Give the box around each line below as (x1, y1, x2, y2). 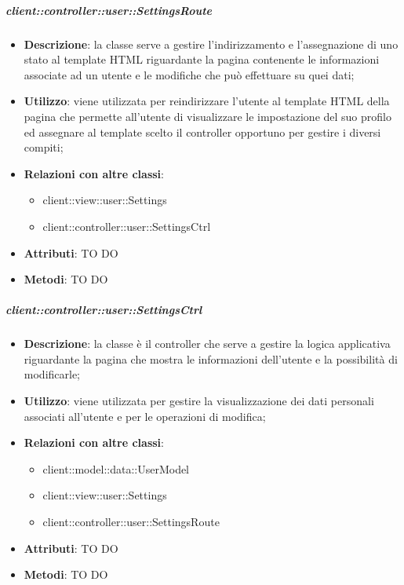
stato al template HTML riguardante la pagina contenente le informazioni (24, 51, 380, 68)
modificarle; (24, 366, 81, 382)
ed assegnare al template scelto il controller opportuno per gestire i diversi (24, 123, 381, 140)
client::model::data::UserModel (42, 460, 190, 477)
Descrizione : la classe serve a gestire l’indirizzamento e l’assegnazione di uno (24, 35, 399, 52)
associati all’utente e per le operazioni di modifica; (24, 408, 266, 424)
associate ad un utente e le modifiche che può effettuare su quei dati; (24, 66, 355, 82)
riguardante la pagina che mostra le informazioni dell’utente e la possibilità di (24, 350, 398, 367)
